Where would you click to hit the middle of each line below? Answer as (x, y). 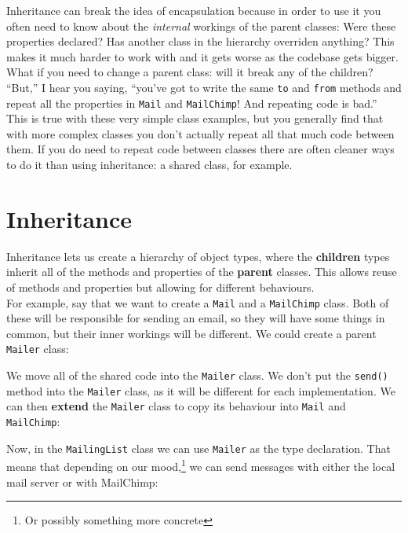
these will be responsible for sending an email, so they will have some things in (196, 318)
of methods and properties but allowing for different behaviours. (160, 287)
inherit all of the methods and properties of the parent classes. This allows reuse (202, 272)
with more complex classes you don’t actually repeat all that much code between (200, 133)
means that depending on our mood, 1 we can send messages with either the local (201, 465)
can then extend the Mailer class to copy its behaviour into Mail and (176, 406)
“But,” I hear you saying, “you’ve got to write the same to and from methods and (204, 87)
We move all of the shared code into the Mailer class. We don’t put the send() (197, 375)
